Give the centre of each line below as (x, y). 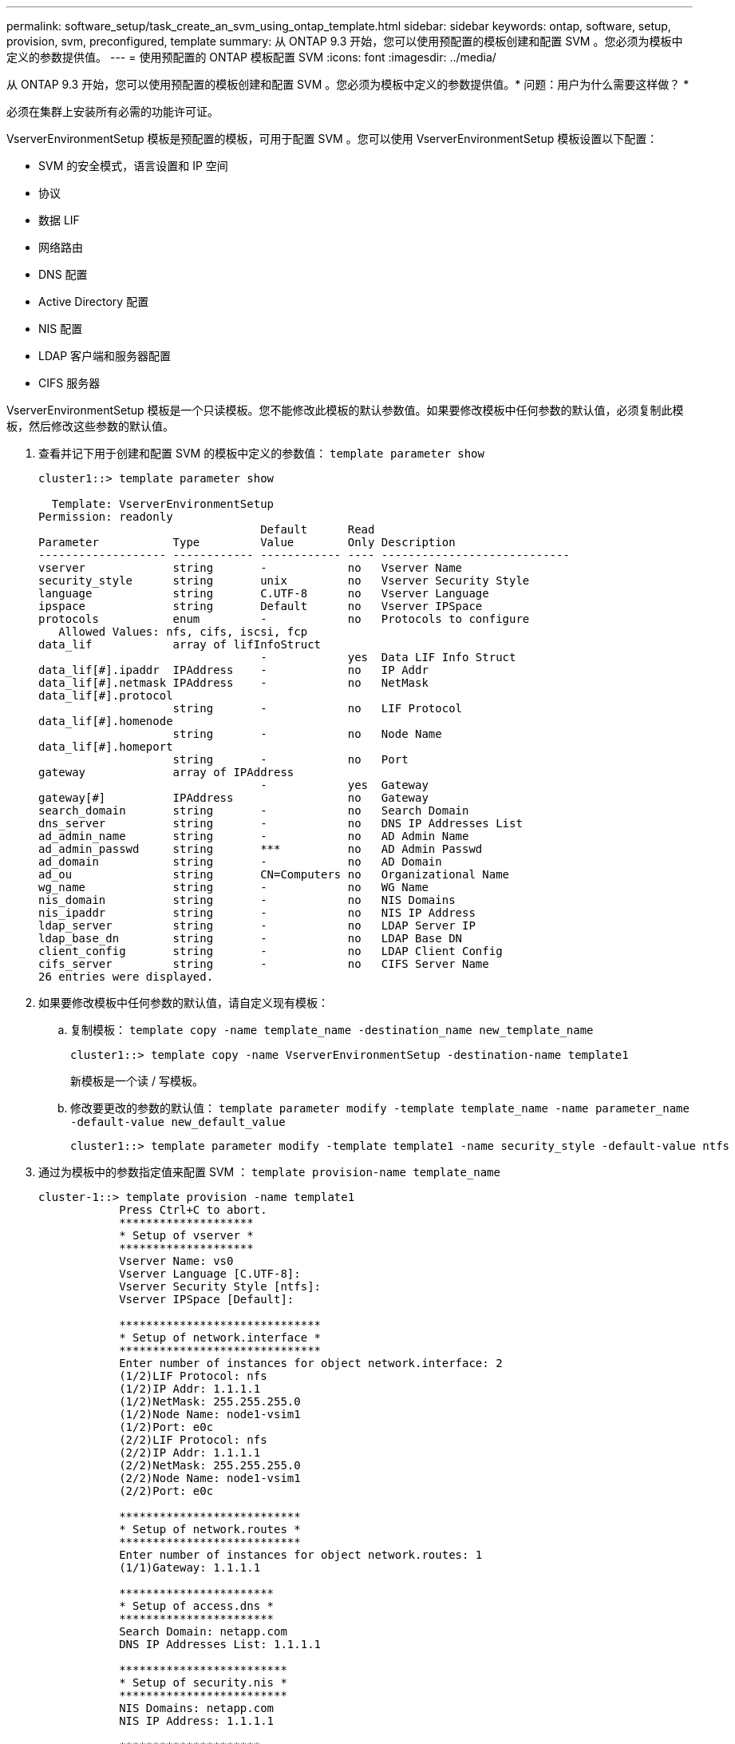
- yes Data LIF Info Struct (388, 657)
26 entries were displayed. (126, 977)
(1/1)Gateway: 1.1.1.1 (190, 1568)
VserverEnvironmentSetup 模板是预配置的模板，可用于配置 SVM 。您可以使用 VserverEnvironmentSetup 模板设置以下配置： (332, 139)
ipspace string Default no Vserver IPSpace (261, 606)
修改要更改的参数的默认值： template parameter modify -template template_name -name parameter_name (380, 1108)
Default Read (318, 529)
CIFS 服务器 (69, 383)
